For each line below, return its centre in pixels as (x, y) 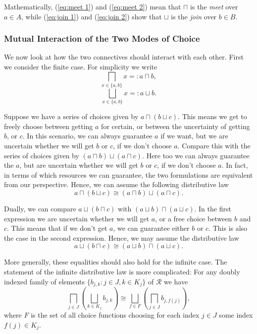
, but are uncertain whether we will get (79, 165)
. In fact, (235, 165)
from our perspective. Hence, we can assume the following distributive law (116, 184)
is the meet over (214, 6)
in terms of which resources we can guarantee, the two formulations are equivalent (128, 174)
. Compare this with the (214, 146)
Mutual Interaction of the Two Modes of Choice (102, 38)
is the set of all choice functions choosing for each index (115, 315)
